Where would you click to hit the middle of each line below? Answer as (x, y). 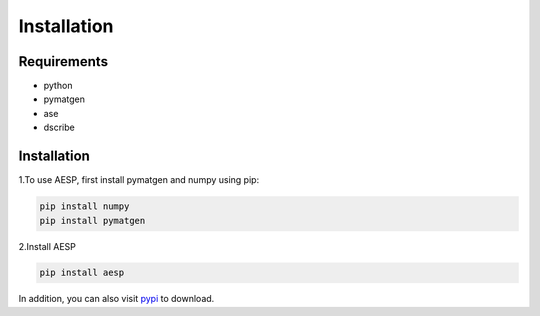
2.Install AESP (47, 246)
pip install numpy (84, 206)
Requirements (63, 61)
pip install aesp (82, 273)
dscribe (59, 127)
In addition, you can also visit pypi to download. (116, 299)
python (58, 86)
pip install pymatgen (92, 220)
